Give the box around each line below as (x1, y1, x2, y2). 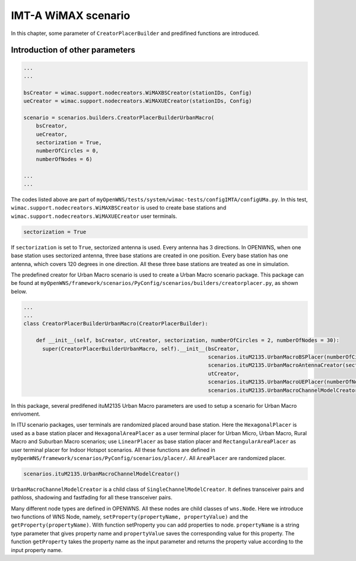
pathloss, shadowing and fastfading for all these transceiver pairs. (11, 494, 173, 501)
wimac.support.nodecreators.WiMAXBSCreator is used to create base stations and (11, 204, 227, 211)
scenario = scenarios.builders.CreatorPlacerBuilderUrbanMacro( (23, 114, 215, 121)
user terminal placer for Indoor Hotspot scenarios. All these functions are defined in (11, 446, 216, 454)
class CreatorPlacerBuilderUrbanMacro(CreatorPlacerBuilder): (23, 321, 208, 327)
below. (11, 288, 27, 295)
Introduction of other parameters (11, 45, 136, 55)
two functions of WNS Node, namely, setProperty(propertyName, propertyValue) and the (11, 514, 249, 521)
